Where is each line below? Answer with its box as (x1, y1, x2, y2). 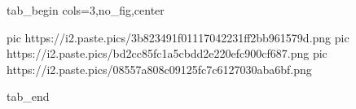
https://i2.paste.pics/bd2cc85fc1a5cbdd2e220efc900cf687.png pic (7, 45, 327, 62)
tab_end (7, 88, 50, 105)
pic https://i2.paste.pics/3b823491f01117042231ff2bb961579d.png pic (7, 28, 349, 46)
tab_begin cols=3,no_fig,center (7, 2, 165, 18)
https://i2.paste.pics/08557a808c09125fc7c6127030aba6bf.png (7, 60, 312, 77)
